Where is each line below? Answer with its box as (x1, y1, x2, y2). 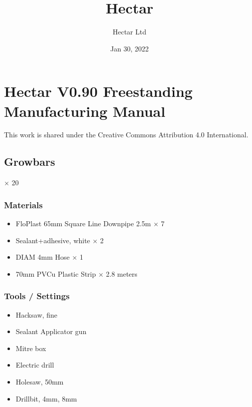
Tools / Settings (4, 290, 70, 302)
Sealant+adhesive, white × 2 (15, 235, 104, 245)
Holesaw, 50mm (15, 377, 64, 387)
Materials (4, 198, 43, 211)
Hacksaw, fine (15, 309, 58, 320)
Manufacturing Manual (4, 100, 165, 121)
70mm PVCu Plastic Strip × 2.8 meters (15, 268, 137, 279)
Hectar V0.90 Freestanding (4, 81, 193, 101)
